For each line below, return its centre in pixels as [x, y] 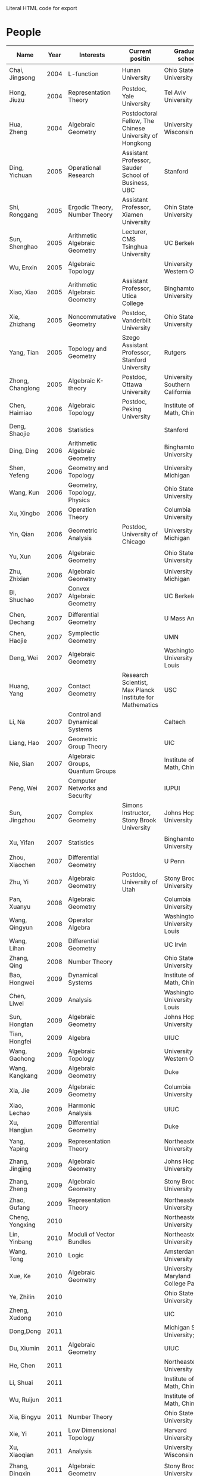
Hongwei [22, 983]
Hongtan [21, 1024]
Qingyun [21, 927]
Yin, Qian [22, 534]
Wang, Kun [24, 492]
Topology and [87, 349]
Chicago [134, 542]
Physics [79, 500]
